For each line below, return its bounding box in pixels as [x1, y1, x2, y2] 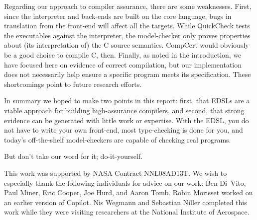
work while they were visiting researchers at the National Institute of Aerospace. [4, 207, 250, 217]
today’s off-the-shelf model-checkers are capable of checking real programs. [4, 134, 231, 145]
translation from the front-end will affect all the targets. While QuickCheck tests [4, 20, 250, 31]
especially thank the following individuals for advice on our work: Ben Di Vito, [4, 177, 246, 188]
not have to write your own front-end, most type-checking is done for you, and [4, 125, 243, 135]
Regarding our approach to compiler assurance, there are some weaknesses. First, [4, 1, 252, 11]
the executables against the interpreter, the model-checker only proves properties [4, 30, 251, 40]
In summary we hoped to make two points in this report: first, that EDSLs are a [4, 95, 250, 106]
